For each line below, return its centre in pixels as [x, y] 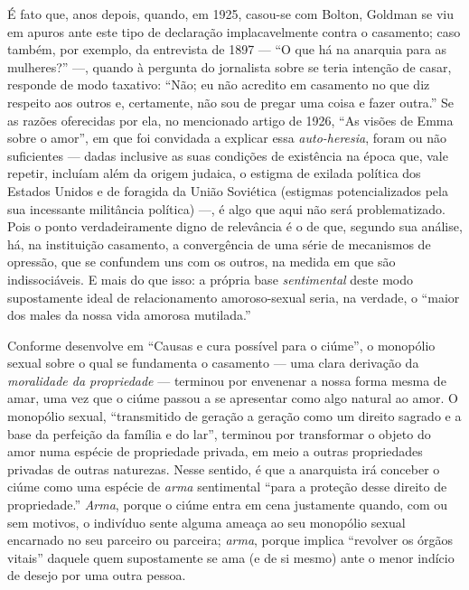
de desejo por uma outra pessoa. [97, 575]
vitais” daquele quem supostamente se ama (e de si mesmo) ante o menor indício [231, 557]
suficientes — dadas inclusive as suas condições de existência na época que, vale [228, 155]
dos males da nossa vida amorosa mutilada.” [129, 315]
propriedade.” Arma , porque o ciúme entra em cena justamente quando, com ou [228, 505]
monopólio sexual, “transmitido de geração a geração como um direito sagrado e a [234, 416]
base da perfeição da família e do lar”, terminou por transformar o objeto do [219, 433]
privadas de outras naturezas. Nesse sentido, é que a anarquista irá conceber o [224, 468]
